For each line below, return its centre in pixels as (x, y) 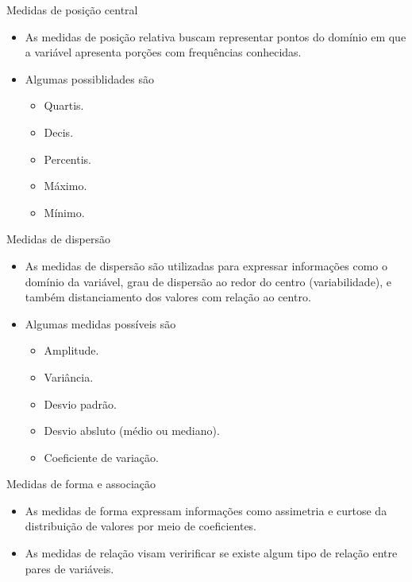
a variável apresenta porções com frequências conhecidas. (163, 52)
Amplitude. (71, 350)
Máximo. (65, 186)
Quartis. (64, 105)
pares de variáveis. (69, 568)
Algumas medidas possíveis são (100, 323)
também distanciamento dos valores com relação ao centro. (168, 297)
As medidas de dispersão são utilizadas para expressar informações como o (206, 265)
